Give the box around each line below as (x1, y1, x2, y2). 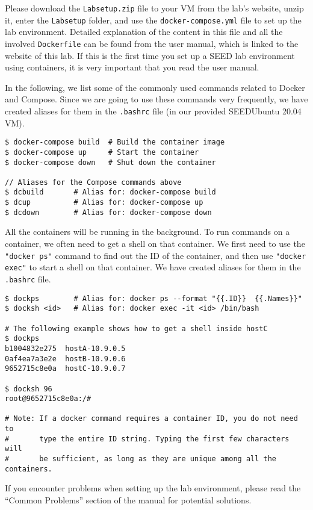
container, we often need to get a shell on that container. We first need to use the (5, 237, 305, 250)
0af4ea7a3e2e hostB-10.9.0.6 (5, 354, 126, 363)
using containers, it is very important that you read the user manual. (5, 61, 259, 73)
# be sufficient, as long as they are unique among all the (5, 455, 277, 464)
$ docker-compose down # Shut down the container (5, 158, 216, 167)
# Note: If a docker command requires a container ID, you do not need (5, 414, 298, 423)
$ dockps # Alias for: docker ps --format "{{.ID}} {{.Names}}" (5, 294, 302, 303)
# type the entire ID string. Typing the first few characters (5, 434, 290, 443)
